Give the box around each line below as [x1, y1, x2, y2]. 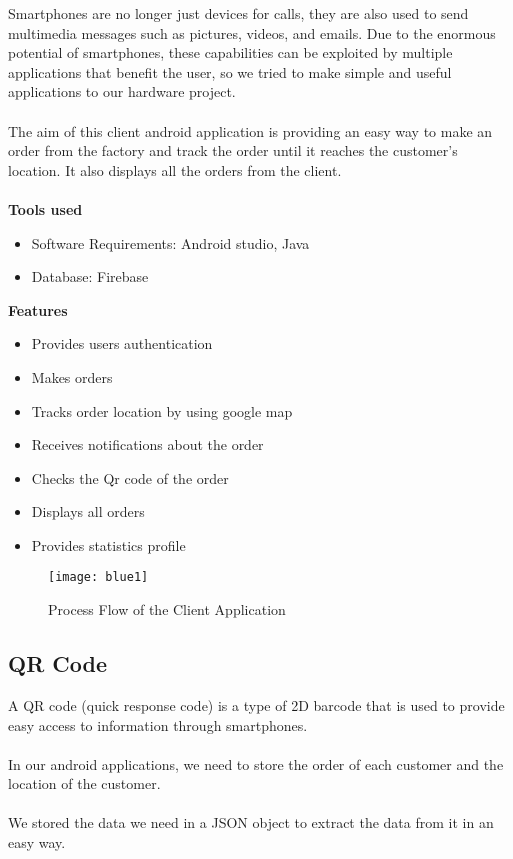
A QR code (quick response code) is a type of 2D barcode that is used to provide [8, 694, 505, 715]
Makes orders [31, 366, 113, 387]
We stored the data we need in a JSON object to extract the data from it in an [8, 812, 494, 833]
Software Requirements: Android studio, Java [31, 232, 310, 253]
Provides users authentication [31, 333, 213, 354]
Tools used [8, 198, 83, 219]
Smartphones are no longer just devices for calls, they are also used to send [8, 3, 469, 23]
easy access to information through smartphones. [8, 714, 308, 735]
